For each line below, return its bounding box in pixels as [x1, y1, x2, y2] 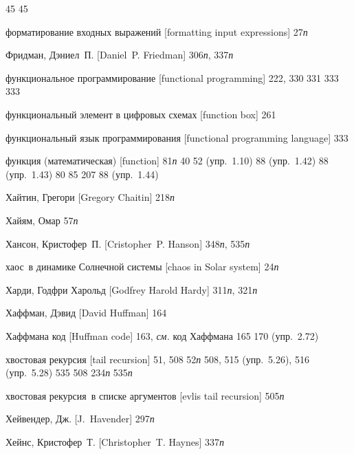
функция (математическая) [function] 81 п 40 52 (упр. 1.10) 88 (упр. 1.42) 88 [5, 153, 329, 168]
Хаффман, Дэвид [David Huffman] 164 [5, 305, 167, 320]
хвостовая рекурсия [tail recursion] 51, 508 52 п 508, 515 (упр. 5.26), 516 [5, 352, 309, 366]
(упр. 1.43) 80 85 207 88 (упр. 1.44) [5, 166, 159, 181]
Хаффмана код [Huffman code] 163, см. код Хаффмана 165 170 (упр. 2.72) [5, 328, 319, 343]
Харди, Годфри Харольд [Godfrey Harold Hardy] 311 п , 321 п [5, 282, 258, 296]
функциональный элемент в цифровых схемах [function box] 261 [5, 107, 276, 121]
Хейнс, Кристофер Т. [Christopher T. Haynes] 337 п [5, 434, 225, 448]
